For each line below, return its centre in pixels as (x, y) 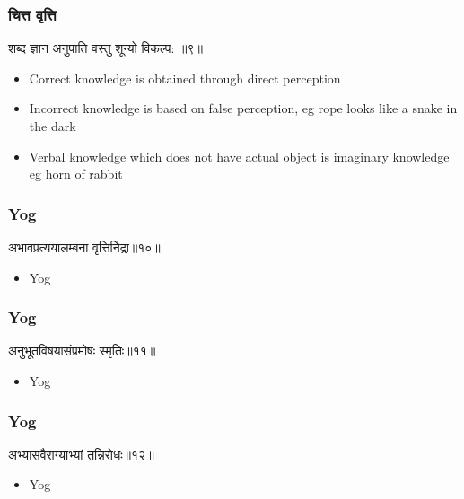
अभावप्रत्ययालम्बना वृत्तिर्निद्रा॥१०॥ (84, 247)
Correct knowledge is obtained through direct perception (185, 78)
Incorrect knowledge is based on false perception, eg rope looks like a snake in (243, 108)
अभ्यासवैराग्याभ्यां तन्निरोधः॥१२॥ (81, 454)
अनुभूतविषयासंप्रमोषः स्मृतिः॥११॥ (82, 350)
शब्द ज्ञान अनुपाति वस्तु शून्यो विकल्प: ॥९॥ (106, 48)
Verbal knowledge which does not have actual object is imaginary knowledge (239, 156)
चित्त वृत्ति (32, 14)
